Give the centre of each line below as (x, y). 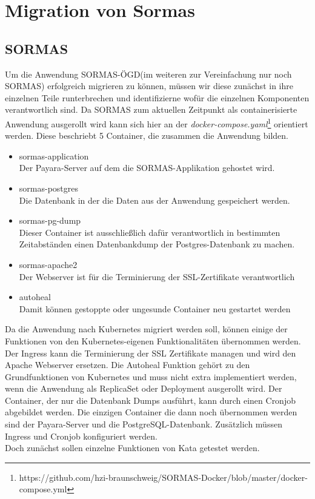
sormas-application (54, 156)
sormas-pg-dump (50, 220)
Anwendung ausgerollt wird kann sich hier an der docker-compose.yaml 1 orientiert (157, 122)
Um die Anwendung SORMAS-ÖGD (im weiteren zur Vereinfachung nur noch (148, 74)
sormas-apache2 (48, 264)
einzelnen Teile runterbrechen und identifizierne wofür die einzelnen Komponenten (157, 97)
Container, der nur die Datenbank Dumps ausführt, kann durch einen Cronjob (150, 400)
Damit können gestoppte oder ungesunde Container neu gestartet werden (155, 308)
